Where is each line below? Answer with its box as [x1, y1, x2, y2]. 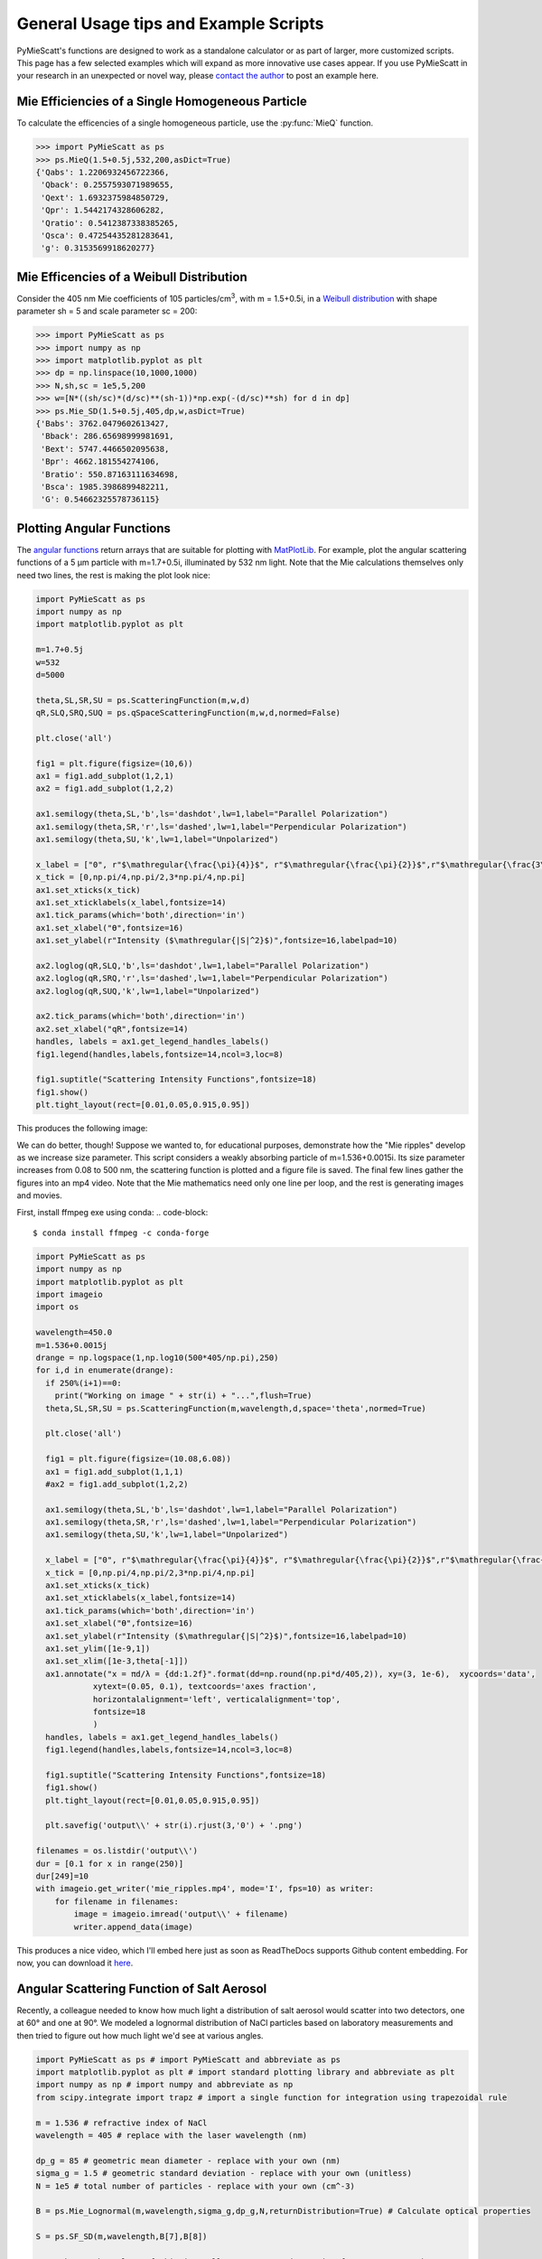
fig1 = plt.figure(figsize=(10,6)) [35, 758, 193, 768]
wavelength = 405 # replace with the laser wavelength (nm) [35, 2130, 308, 2141]
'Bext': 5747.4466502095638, [41, 444, 170, 454]
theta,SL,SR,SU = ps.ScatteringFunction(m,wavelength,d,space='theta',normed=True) [45, 1403, 426, 1413]
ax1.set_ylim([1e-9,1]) [45, 1644, 151, 1654]
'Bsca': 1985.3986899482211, [41, 482, 170, 492]
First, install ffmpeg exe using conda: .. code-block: [16, 1206, 209, 1217]
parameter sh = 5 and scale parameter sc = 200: [16, 305, 198, 316]
